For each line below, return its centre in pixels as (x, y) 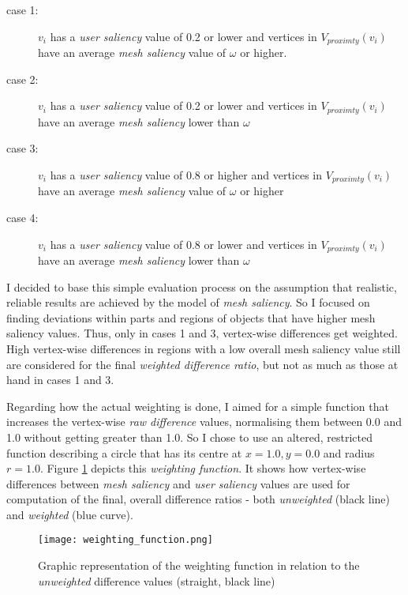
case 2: (22, 79)
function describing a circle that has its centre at (124, 452)
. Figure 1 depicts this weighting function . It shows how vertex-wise (203, 468)
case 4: (22, 217)
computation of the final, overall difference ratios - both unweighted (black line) (198, 499)
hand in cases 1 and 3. (60, 380)
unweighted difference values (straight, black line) (157, 580)
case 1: (22, 9)
